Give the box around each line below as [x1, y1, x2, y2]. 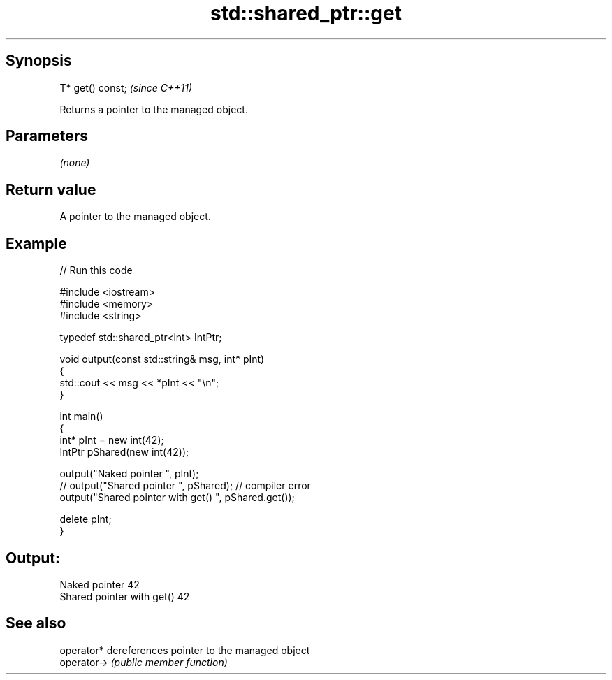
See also [6, 614, 66, 632]
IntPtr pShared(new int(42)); [59, 446, 189, 458]
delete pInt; [59, 513, 112, 526]
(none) [59, 157, 90, 169]
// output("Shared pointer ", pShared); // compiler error [59, 479, 311, 492]
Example [6, 234, 67, 252]
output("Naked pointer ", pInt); [59, 468, 199, 480]
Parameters [6, 127, 88, 145]
